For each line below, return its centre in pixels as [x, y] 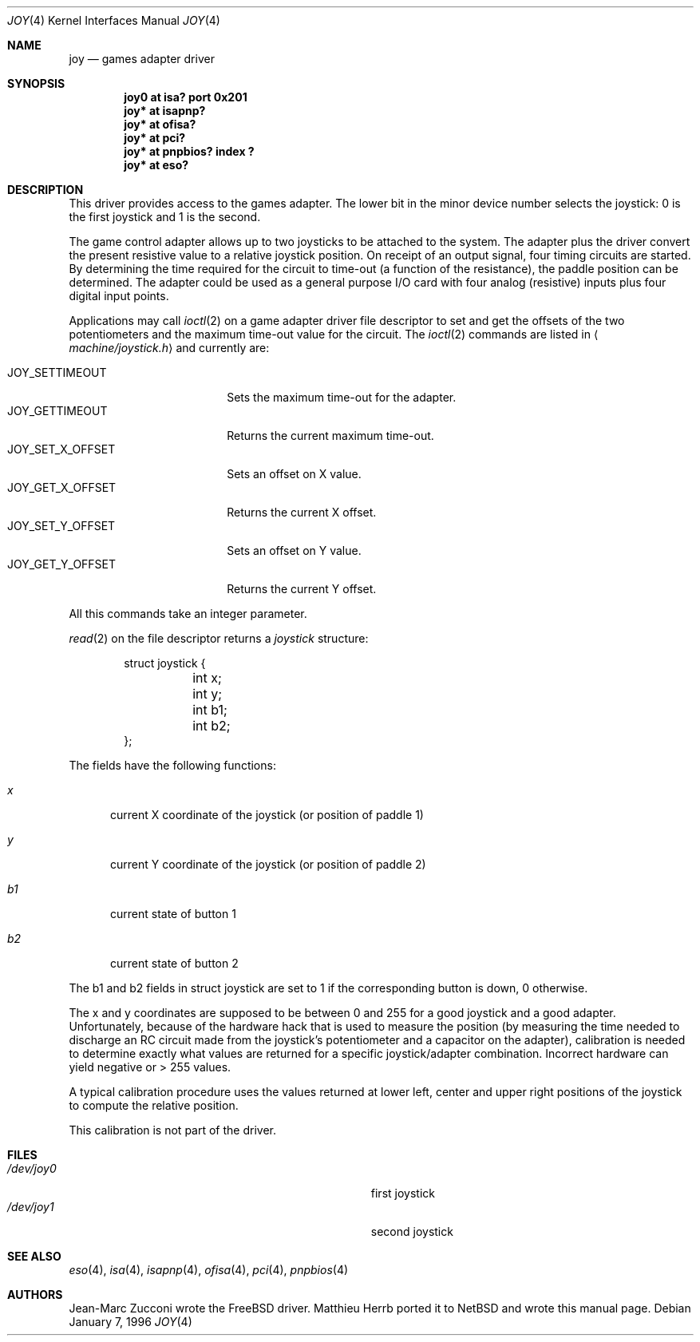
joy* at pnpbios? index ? [189, 151]
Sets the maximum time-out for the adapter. [342, 397]
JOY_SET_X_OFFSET [61, 449]
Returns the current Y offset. [302, 589]
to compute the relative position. [154, 1105]
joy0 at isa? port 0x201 [186, 97]
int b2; [212, 726]
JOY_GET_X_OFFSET [62, 487]
